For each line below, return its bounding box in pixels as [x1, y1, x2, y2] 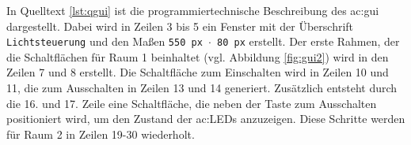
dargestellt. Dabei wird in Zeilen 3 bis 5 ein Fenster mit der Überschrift [6, 17, 354, 34]
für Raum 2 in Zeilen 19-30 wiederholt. [6, 125, 195, 142]
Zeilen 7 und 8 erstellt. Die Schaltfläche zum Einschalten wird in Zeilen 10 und [6, 64, 389, 80]
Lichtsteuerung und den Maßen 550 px [6, 33, 203, 50]
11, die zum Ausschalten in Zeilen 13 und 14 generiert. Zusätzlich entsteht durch [6, 80, 398, 96]
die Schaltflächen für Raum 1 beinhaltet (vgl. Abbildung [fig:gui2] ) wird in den [6, 48, 389, 65]
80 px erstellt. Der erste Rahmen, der [217, 33, 400, 50]
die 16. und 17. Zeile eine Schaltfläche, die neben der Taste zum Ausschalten [6, 95, 377, 111]
